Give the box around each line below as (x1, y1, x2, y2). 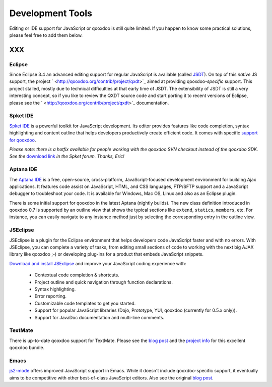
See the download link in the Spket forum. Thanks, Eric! (9, 153, 124, 159)
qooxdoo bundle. (9, 345, 45, 351)
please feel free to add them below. (9, 32, 83, 38)
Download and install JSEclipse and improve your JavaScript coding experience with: (9, 260, 186, 266)
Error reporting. (34, 293, 67, 299)
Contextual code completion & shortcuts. (34, 272, 119, 278)
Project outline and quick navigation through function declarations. (34, 279, 173, 285)
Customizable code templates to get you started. (34, 300, 136, 306)
